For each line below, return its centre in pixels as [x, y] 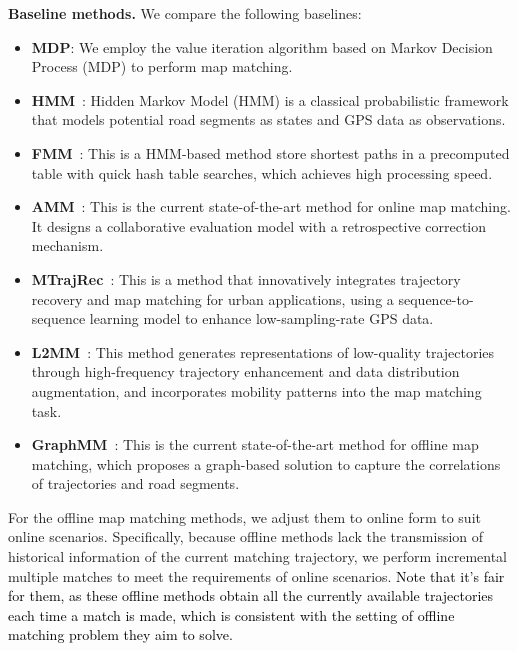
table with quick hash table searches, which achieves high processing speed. [262, 172]
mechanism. [67, 245]
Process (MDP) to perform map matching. [162, 66]
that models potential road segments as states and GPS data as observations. [268, 119]
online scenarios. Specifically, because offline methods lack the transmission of [246, 536]
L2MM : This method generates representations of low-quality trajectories [263, 351]
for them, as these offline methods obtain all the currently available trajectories [251, 595]
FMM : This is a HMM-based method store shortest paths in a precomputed [270, 152]
